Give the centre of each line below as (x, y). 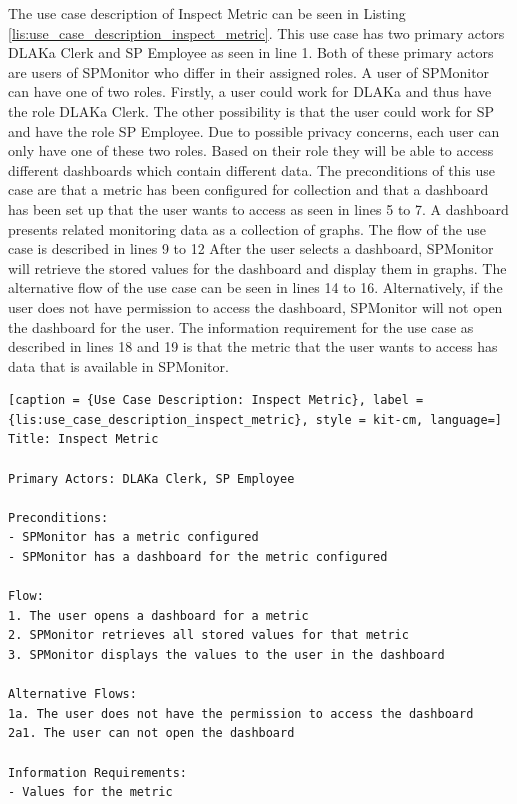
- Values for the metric (90, 792)
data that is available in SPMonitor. (118, 365)
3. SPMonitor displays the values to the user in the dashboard (226, 655)
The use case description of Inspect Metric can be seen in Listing (207, 13)
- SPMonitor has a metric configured (133, 537)
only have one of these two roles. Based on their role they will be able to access (251, 150)
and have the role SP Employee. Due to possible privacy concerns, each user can (254, 130)
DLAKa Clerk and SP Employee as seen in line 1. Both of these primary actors (251, 52)
